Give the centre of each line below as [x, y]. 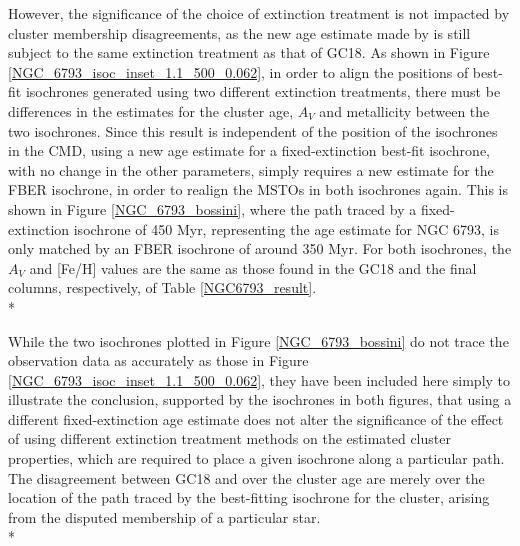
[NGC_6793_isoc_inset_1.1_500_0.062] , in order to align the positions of [238, 71]
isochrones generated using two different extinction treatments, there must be [263, 91]
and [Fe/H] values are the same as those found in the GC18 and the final [253, 267]
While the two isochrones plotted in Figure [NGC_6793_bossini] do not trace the [258, 340]
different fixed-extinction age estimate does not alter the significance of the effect [256, 418]
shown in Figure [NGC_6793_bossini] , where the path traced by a [212, 208]
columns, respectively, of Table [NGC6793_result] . [162, 287]
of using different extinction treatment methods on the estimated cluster [229, 438]
